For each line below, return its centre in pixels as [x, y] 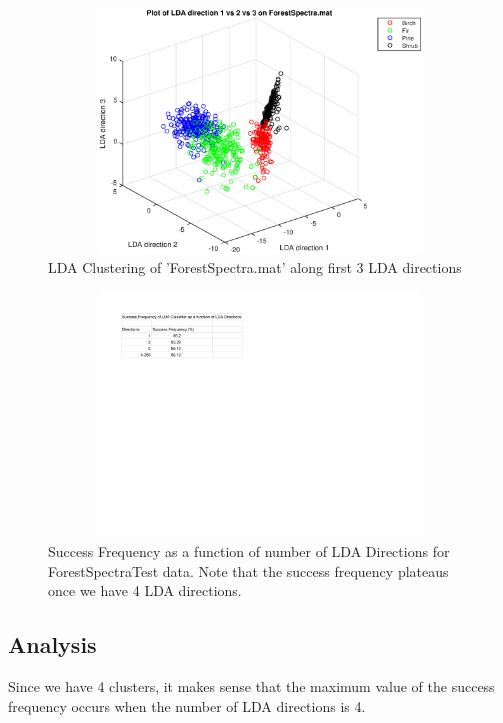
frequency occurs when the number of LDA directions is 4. [187, 705]
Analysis [52, 644]
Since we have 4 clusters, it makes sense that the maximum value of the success [251, 686]
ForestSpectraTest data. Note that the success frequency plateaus [248, 570]
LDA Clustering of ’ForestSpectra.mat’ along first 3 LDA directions [255, 267]
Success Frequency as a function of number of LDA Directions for [249, 551]
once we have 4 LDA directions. [145, 590]
